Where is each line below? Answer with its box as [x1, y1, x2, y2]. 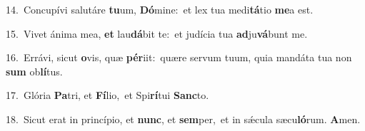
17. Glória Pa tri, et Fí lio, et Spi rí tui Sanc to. [6, 88, 209, 103]
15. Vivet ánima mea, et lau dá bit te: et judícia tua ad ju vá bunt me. [6, 26, 308, 41]
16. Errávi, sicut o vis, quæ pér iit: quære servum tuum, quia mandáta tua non [6, 50, 352, 65]
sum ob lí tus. [6, 63, 63, 78]
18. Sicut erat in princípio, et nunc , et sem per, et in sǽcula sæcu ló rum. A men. [6, 111, 361, 126]
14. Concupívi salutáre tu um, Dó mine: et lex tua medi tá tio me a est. [6, 2, 314, 16]
